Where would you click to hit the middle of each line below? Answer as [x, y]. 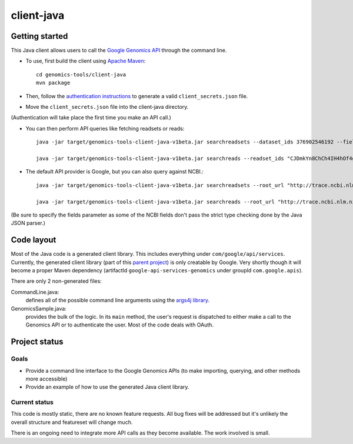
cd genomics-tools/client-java [81, 74]
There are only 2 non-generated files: [56, 281]
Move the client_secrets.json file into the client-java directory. [107, 107]
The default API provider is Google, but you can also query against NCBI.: [115, 172]
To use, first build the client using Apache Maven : [86, 61]
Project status [37, 342]
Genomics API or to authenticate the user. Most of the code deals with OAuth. [120, 325]
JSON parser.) [28, 223]
